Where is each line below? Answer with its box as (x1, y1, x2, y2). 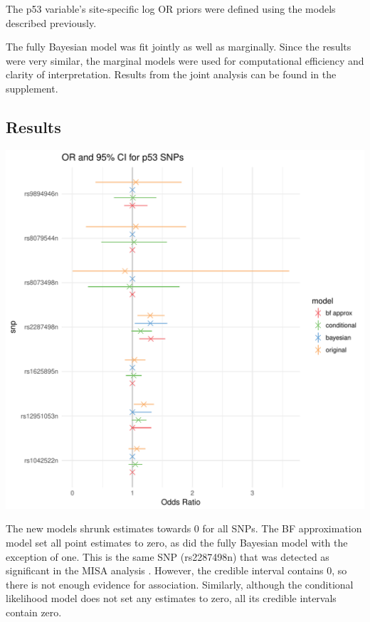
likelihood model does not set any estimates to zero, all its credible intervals (6, 591, 337, 606)
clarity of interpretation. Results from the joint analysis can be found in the (6, 67, 337, 82)
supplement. (6, 80, 58, 95)
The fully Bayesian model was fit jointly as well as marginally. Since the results (6, 39, 351, 54)
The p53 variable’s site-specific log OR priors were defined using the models (6, 1, 336, 16)
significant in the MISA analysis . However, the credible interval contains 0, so (6, 563, 347, 578)
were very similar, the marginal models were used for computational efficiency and (6, 53, 364, 68)
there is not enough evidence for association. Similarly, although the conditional (6, 576, 354, 591)
